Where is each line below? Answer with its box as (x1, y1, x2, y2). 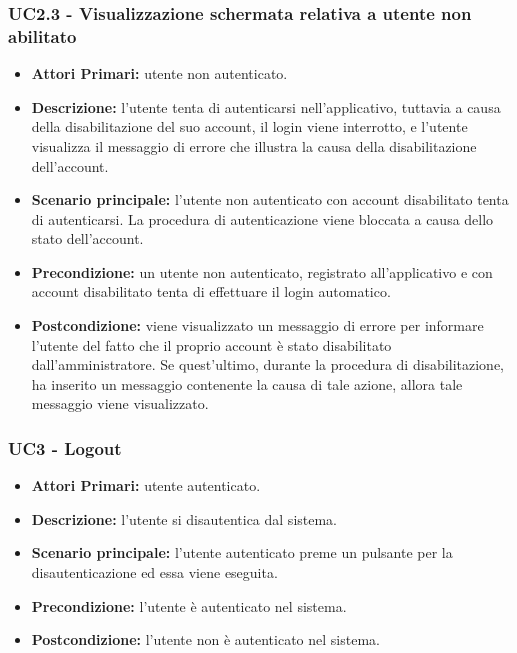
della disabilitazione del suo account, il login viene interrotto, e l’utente (31, 116, 468, 137)
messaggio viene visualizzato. (31, 393, 209, 414)
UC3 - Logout (8, 435, 122, 460)
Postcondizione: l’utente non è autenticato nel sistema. (31, 629, 380, 650)
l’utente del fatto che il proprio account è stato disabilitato (31, 334, 392, 355)
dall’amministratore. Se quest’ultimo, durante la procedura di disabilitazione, (31, 354, 505, 375)
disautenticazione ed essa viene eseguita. (31, 562, 278, 583)
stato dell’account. (31, 228, 144, 249)
